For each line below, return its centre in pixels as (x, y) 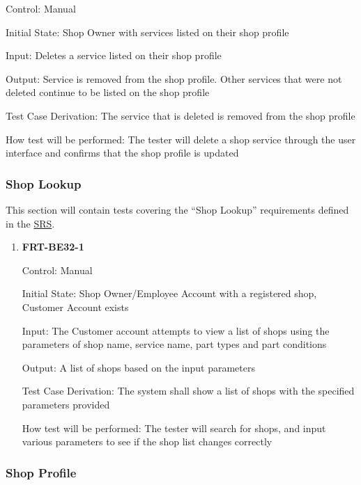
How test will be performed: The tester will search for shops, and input (174, 428)
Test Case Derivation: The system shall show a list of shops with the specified (188, 391)
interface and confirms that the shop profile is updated (122, 153)
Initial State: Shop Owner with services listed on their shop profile (147, 32)
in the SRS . (30, 223)
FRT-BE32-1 (53, 247)
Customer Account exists (75, 307)
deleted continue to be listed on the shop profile (108, 92)
